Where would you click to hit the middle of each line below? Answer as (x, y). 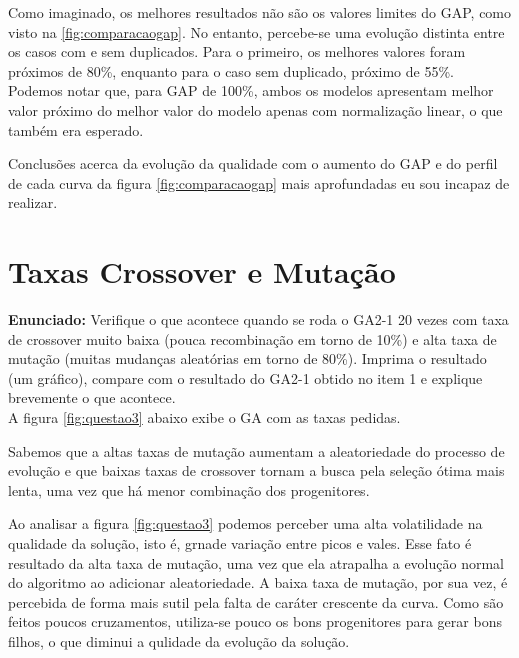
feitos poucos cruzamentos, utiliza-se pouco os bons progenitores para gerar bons (255, 621)
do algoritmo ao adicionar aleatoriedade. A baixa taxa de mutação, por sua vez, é (258, 582)
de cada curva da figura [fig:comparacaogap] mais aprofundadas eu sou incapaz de (259, 182)
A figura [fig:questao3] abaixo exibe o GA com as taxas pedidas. (204, 417)
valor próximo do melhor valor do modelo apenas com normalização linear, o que (255, 109)
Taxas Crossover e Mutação (202, 271)
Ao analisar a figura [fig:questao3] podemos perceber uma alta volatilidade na (245, 523)
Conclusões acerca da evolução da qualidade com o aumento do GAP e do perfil (253, 163)
